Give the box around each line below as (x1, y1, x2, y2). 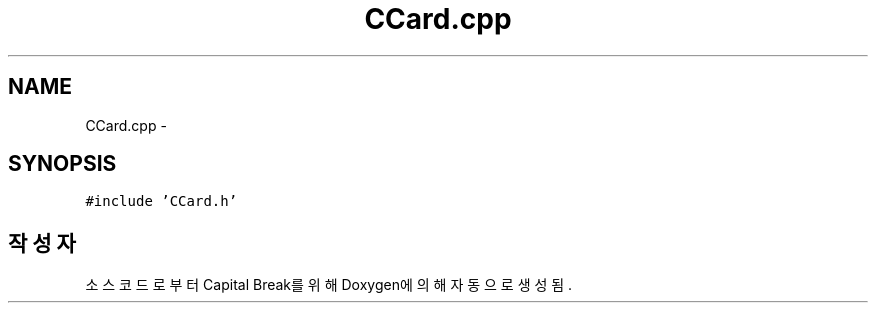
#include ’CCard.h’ (85, 193, 238, 210)
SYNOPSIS (8, 151, 117, 177)
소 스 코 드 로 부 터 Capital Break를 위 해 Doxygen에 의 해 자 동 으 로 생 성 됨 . (85, 276, 573, 294)
